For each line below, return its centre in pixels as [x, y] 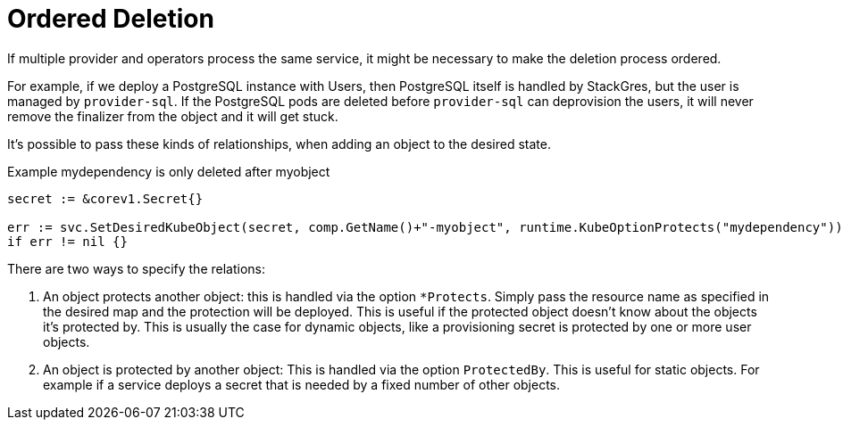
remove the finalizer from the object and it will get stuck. [173, 116]
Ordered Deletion [111, 19]
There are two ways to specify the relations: [136, 268]
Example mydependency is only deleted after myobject [169, 171]
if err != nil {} [67, 241]
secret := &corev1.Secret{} [105, 198]
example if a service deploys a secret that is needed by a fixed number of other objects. [302, 384]
